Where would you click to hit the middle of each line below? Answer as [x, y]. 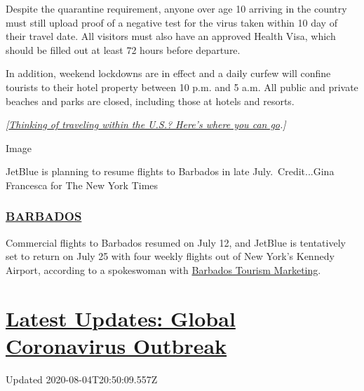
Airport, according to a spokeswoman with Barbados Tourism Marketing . [163, 269]
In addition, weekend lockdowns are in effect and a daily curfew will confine [168, 73]
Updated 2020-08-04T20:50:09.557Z [82, 379]
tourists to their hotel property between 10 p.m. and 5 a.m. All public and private [182, 87]
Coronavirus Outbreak [116, 345]
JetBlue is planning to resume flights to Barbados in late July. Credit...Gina [170, 171]
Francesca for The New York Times [82, 185]
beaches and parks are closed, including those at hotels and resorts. [150, 101]
